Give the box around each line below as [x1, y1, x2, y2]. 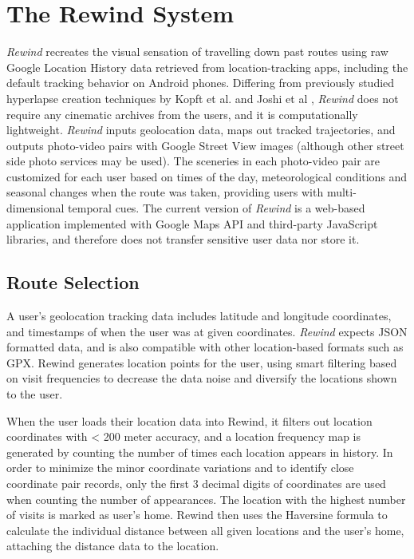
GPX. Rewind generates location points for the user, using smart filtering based [6, 354, 397, 371]
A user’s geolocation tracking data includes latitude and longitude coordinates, [6, 307, 392, 324]
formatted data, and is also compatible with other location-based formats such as [6, 339, 404, 355]
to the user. [6, 386, 63, 402]
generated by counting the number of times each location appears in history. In [6, 443, 393, 460]
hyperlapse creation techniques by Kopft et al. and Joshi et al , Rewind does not [6, 89, 399, 106]
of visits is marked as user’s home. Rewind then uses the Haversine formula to [6, 506, 388, 523]
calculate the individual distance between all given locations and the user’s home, [6, 521, 404, 538]
